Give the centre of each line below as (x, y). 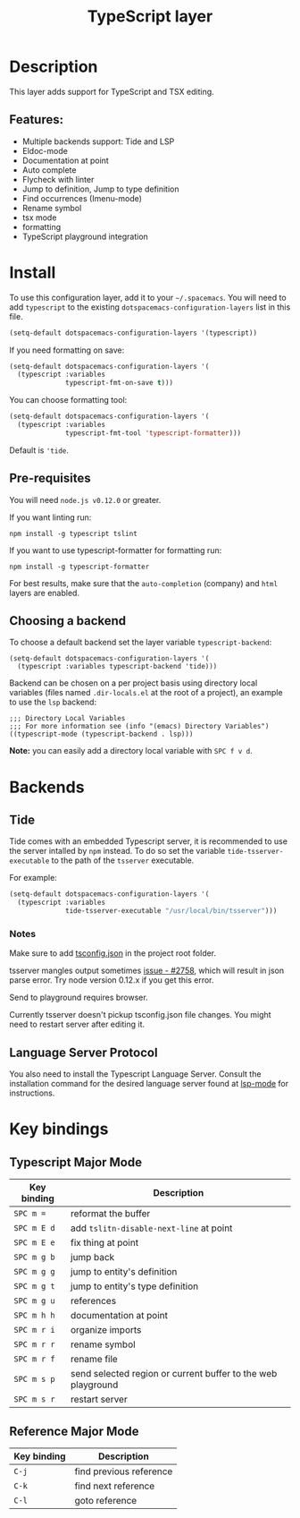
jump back (92, 1258)
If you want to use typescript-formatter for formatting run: (116, 550)
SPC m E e (34, 1243)
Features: (37, 119)
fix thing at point (104, 1243)
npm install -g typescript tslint (74, 533)
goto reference (106, 1500)
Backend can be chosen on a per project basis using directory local (133, 683)
